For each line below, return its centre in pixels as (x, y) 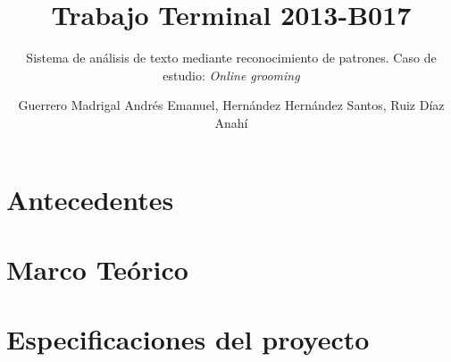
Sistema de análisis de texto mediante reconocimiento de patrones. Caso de (231, 58)
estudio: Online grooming (231, 75)
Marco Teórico (97, 269)
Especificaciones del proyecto (188, 339)
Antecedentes (90, 199)
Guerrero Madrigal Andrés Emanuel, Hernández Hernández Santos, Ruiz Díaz (231, 105)
